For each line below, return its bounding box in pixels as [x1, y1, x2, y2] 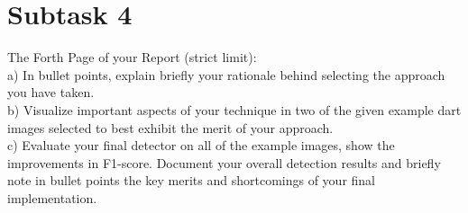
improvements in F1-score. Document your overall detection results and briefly [7, 153, 441, 172]
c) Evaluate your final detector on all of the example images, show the [7, 136, 395, 155]
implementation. [7, 188, 97, 207]
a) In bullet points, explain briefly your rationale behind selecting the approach [7, 65, 445, 84]
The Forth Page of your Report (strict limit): [7, 48, 257, 67]
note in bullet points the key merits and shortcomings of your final [7, 171, 376, 190]
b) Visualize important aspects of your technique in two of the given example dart [7, 100, 462, 119]
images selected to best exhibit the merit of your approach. [7, 118, 334, 137]
